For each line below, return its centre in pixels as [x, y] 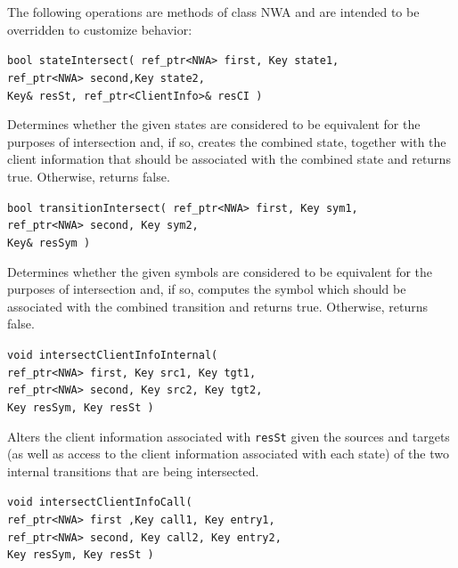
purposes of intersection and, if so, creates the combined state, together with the [227, 141]
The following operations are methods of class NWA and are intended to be [213, 12]
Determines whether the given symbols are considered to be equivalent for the [220, 271]
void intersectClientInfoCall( [100, 503]
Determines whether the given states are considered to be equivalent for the [214, 124]
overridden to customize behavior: [100, 29]
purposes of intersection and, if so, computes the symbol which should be [207, 289]
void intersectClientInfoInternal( [113, 355]
